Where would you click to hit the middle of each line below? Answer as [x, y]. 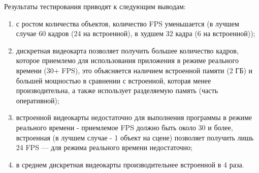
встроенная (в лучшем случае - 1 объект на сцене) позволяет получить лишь [135, 137]
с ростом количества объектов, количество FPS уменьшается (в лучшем [127, 23]
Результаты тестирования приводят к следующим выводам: [95, 6]
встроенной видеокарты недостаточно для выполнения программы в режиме [134, 117]
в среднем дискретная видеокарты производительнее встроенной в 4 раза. [130, 164]
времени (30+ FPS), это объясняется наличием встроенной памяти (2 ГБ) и [134, 70]
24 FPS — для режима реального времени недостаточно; [104, 147]
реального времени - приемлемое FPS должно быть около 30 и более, [124, 127]
